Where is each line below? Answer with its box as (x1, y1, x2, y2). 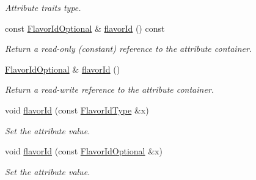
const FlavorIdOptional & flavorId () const (5, 21, 165, 34)
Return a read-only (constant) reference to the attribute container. (5, 42, 252, 55)
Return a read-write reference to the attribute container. (5, 83, 214, 96)
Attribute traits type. (5, 1, 81, 13)
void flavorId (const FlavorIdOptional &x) (5, 145, 163, 157)
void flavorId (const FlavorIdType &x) (5, 103, 149, 116)
